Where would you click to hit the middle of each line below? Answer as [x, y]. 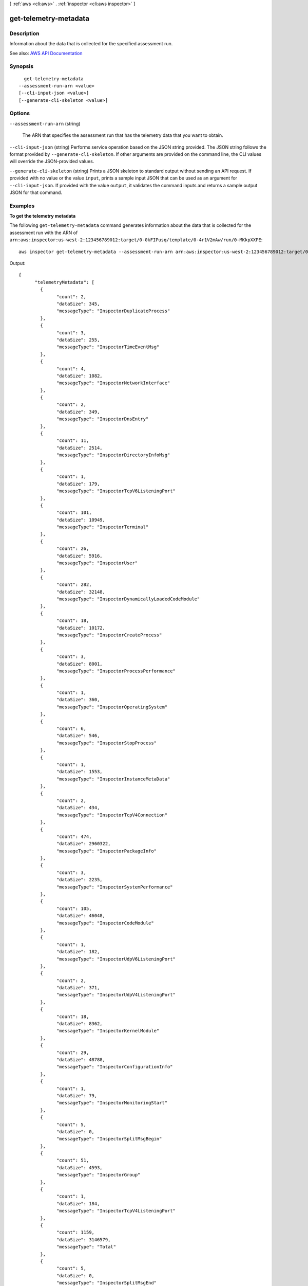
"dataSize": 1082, [80, 376]
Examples [22, 206]
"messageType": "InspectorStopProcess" [107, 743]
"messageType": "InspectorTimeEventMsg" [108, 347]
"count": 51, [73, 1160]
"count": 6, [72, 729]
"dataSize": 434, [78, 808]
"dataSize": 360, [78, 700]
